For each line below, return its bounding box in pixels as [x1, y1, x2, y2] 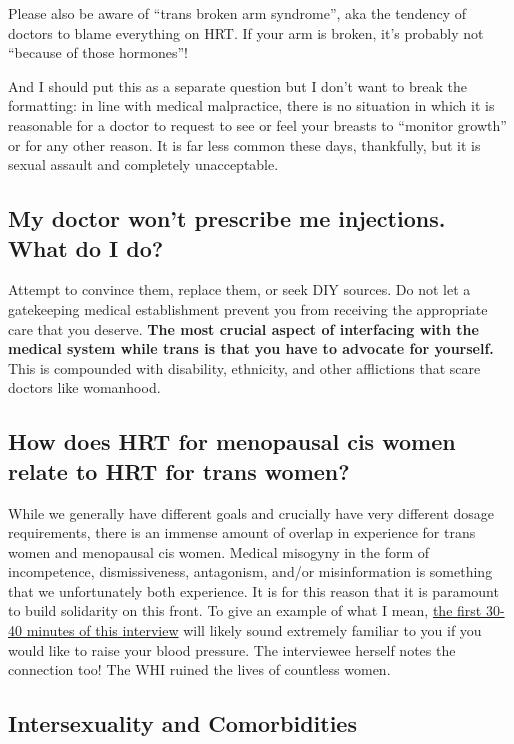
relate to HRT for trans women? [8, 455, 350, 486]
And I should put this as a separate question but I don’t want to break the [8, 75, 467, 96]
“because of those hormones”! [8, 42, 188, 63]
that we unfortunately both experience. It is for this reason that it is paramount [8, 580, 499, 601]
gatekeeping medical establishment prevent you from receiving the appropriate [8, 298, 488, 319]
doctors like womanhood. [8, 377, 161, 398]
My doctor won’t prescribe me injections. [8, 203, 446, 234]
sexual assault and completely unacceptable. [8, 154, 279, 175]
